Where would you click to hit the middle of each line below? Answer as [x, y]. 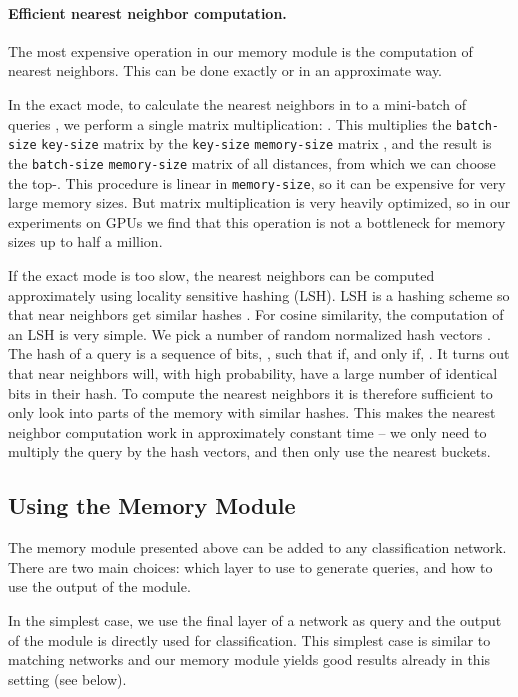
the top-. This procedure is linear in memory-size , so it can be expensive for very [257, 182]
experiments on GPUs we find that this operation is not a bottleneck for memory [257, 221]
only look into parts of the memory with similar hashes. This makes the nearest [252, 412]
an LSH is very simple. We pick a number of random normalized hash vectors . [249, 333]
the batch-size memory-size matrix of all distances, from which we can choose [252, 162]
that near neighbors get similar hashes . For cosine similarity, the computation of [256, 314]
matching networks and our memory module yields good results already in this [249, 659]
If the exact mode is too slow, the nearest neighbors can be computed [221, 274]
